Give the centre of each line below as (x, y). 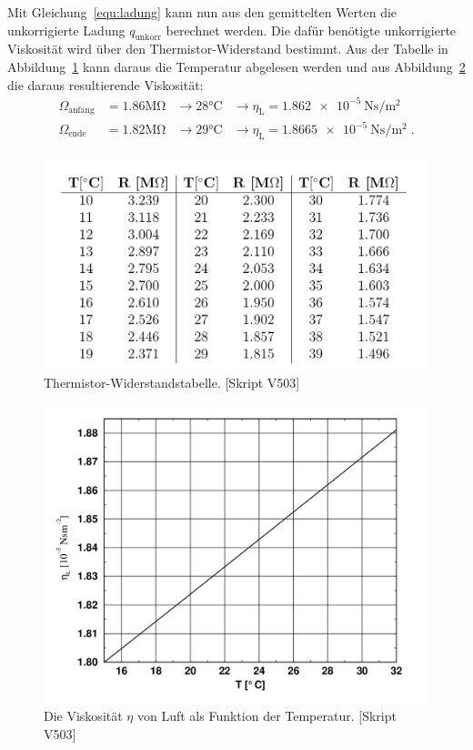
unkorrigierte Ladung (66, 30)
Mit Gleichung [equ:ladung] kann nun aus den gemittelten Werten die (202, 12)
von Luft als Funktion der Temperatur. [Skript (267, 716)
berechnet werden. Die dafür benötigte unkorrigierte (311, 30)
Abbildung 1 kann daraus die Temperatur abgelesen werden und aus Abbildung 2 (236, 66)
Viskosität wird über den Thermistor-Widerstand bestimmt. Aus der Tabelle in (228, 49)
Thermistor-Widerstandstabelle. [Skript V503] (172, 383)
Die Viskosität (83, 716)
